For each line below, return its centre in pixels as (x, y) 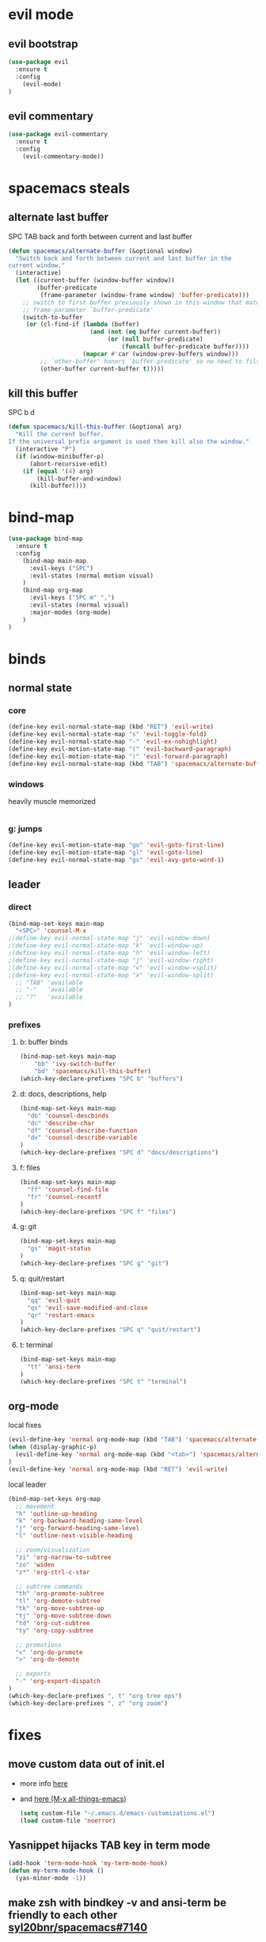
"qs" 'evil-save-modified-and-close (87, 1308)
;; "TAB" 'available (49, 982)
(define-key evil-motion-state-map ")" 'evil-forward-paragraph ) (118, 756)
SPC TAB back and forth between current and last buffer (100, 236)
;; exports (33, 1674)
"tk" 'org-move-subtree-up (60, 1609)
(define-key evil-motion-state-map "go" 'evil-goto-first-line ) (116, 845)
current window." (37, 266)
